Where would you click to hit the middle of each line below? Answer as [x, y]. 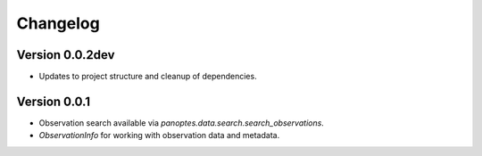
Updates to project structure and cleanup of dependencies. [148, 77]
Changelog [58, 23]
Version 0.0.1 [54, 101]
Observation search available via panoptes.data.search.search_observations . [182, 123]
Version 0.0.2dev [66, 55]
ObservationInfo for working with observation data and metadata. [159, 135]
